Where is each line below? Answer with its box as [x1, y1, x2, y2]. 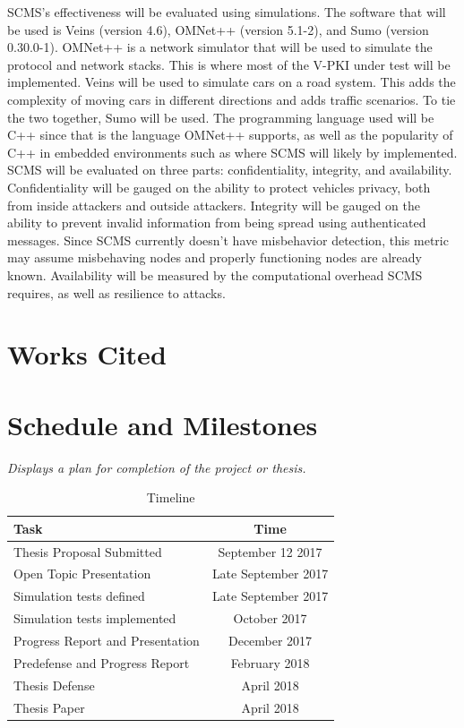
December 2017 [228, 631, 313, 649]
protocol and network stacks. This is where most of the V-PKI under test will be [7, 55, 451, 73]
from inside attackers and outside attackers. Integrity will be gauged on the [7, 195, 420, 214]
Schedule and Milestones [7, 406, 318, 442]
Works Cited [7, 336, 167, 373]
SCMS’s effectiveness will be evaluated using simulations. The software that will [7, 3, 446, 21]
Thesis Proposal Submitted [13, 542, 162, 561]
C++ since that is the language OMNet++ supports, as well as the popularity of [7, 125, 453, 144]
